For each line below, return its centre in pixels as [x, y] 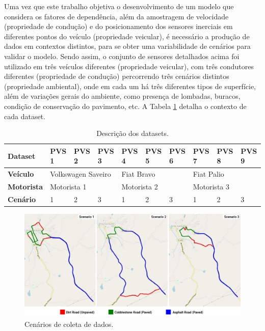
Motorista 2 [140, 186]
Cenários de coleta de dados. [69, 324]
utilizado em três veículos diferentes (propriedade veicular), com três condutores [129, 66]
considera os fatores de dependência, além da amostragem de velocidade [116, 16]
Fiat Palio [208, 174]
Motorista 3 [211, 186]
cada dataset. [25, 116]
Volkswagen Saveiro [81, 174]
